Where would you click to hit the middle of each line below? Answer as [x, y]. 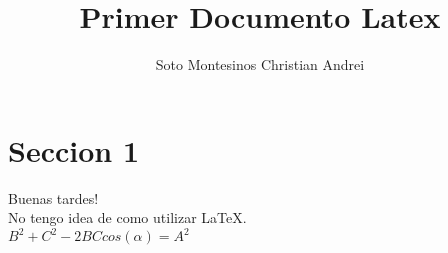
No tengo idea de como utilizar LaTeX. [127, 217]
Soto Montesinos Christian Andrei [260, 64]
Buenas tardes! [53, 197]
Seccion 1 [74, 149]
